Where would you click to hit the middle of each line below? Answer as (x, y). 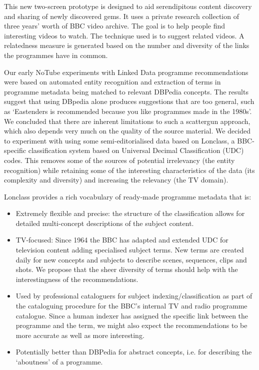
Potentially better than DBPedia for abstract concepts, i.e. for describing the (134, 352)
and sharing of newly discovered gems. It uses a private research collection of (121, 16)
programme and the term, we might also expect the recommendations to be (131, 325)
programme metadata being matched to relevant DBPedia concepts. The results (126, 91)
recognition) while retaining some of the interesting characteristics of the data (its (129, 170)
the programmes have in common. (56, 55)
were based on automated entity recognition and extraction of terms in (112, 82)
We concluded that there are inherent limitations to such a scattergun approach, (127, 121)
